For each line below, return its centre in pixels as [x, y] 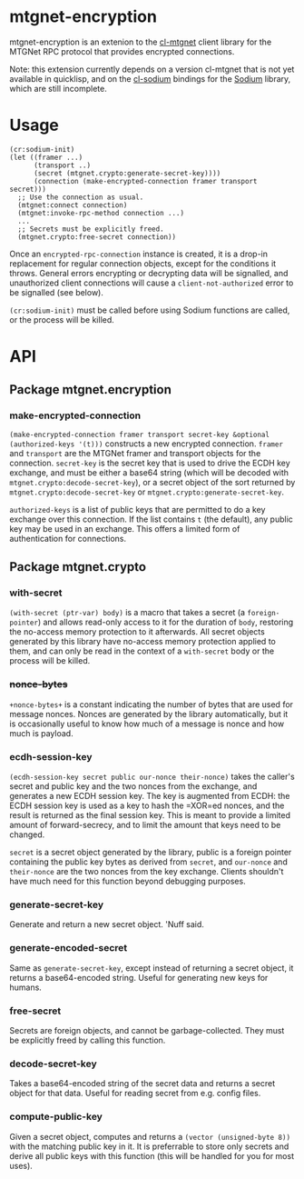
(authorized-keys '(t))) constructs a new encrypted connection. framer [147, 444]
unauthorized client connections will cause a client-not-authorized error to [152, 283]
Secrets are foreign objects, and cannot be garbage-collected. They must [147, 1030]
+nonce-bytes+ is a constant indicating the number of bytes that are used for [151, 704]
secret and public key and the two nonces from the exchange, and [133, 786]
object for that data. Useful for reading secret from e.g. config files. [135, 1094]
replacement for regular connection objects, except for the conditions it [143, 263]
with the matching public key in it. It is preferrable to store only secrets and [149, 1146]
